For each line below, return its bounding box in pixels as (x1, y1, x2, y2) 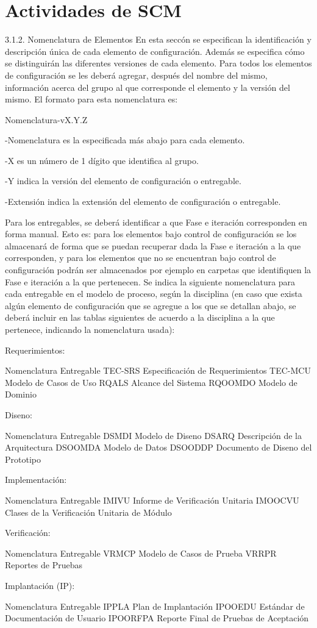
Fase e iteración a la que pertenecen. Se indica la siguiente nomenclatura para (5, 275, 296, 288)
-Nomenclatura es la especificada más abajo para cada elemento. (5, 134, 245, 146)
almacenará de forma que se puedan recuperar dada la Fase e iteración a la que (5, 239, 301, 252)
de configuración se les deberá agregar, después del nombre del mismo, (5, 68, 268, 81)
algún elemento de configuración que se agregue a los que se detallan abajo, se (5, 299, 296, 312)
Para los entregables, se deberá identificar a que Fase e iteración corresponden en (5, 215, 307, 228)
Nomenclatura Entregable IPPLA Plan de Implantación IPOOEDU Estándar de (5, 599, 305, 612)
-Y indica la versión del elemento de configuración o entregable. (5, 174, 241, 187)
